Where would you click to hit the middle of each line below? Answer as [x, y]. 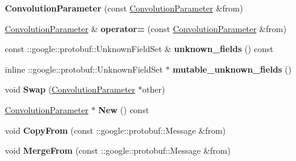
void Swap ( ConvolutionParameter [70, 89]
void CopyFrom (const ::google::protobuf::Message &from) [115, 130]
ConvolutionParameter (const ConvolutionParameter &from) [124, 8]
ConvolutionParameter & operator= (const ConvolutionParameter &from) [146, 28]
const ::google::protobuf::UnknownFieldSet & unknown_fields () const [139, 49]
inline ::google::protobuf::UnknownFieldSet [84, 69]
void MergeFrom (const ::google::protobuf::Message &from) [118, 150]
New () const [124, 109]
